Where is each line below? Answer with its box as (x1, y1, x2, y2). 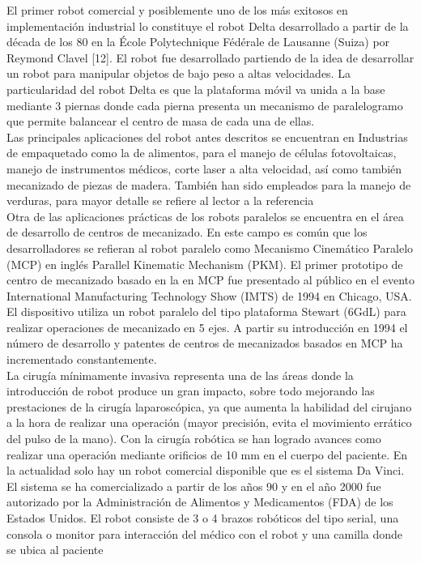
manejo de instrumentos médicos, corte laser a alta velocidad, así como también (6, 160, 402, 177)
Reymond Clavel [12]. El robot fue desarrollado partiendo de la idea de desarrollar (6, 49, 415, 66)
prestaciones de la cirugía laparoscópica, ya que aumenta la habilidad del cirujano (6, 398, 412, 415)
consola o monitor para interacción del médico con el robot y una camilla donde (6, 525, 403, 542)
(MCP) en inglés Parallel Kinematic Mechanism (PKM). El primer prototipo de (6, 255, 403, 272)
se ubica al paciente (6, 541, 104, 558)
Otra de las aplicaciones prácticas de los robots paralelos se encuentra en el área (6, 207, 404, 224)
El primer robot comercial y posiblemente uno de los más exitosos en (6, 2, 348, 18)
